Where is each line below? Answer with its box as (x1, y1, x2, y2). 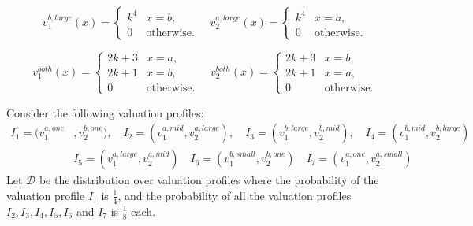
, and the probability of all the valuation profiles (117, 187, 352, 203)
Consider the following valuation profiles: (6, 104, 204, 120)
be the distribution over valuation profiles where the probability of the (39, 172, 379, 188)
